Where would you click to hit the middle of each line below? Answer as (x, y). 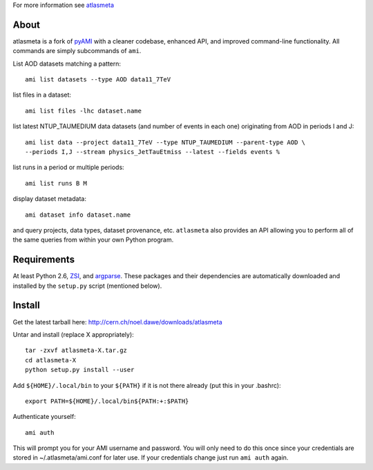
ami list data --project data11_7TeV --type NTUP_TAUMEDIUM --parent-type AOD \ (165, 142)
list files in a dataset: (42, 95)
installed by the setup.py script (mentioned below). (87, 286)
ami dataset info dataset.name (78, 215)
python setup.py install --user (80, 370)
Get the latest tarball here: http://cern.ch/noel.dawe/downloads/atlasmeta (117, 322)
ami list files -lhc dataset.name (83, 111)
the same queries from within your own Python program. (93, 240)
